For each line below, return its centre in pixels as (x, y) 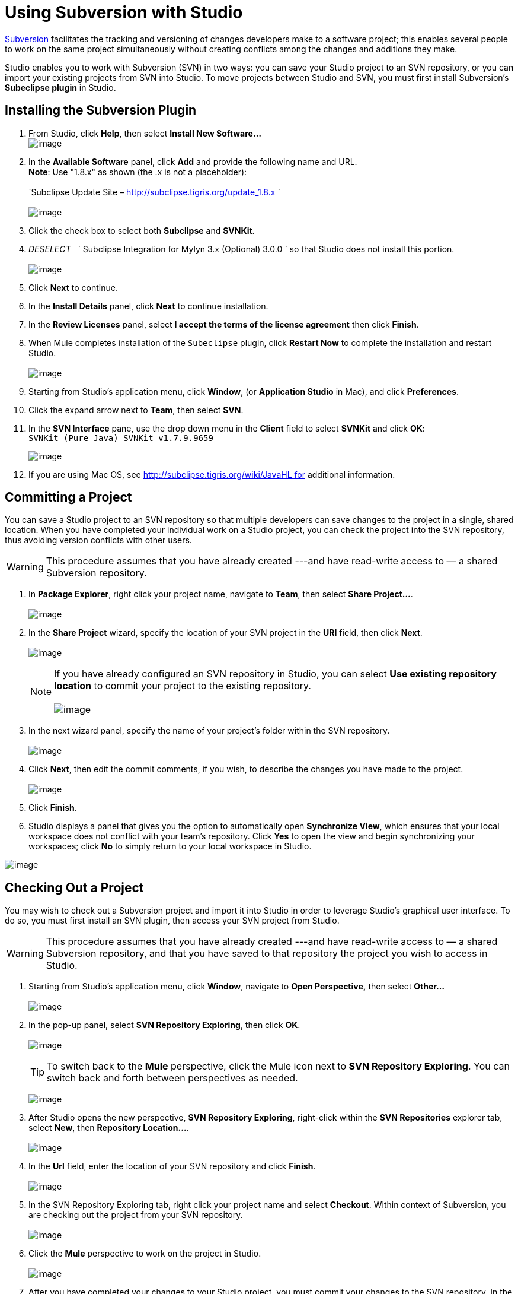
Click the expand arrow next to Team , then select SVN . (136, 410)
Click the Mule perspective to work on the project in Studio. (145, 1254)
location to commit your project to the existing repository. (183, 686)
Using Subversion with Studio (124, 12)
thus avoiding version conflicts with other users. (98, 540)
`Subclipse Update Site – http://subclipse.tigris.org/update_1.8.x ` (154, 192)
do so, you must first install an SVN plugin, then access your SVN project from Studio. (172, 921)
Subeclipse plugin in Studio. (60, 87)
